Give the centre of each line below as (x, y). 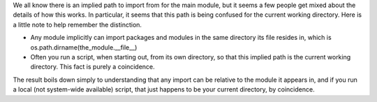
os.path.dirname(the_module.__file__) (84, 47)
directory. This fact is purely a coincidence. (93, 67)
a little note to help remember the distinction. (77, 24)
